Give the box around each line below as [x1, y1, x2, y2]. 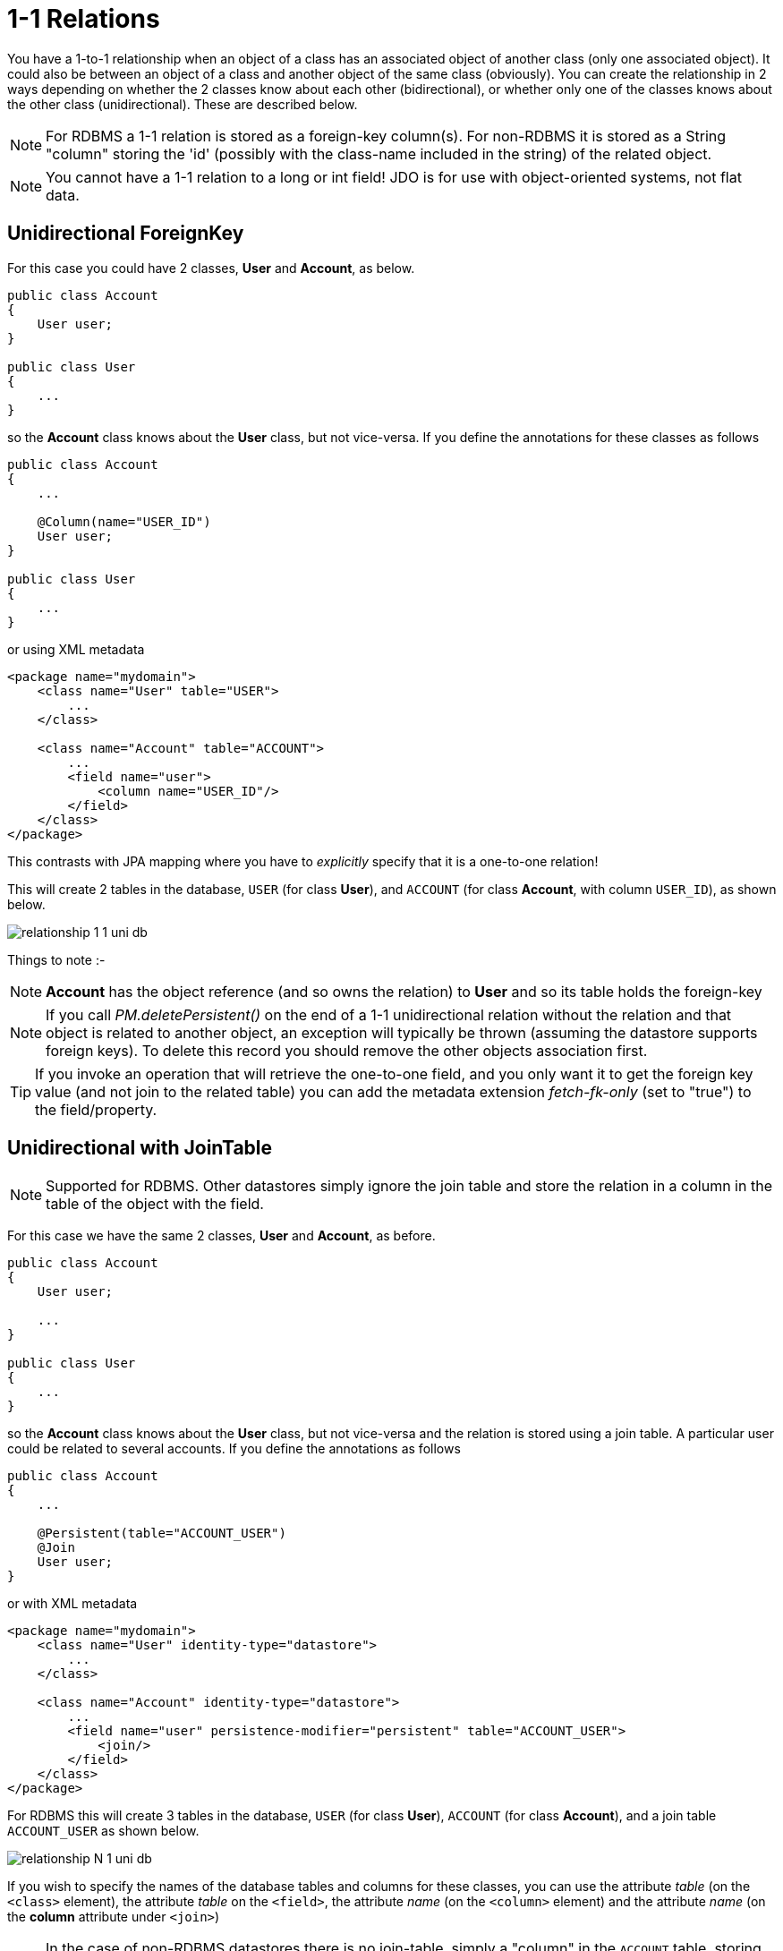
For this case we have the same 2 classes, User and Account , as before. [7, 1228, 436, 1244]
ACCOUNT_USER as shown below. [7, 1823, 200, 1839]
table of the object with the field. [46, 1195, 264, 1214]
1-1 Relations [7, 4, 160, 34]
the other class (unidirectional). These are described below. [7, 96, 358, 112]
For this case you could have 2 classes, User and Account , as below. [7, 260, 415, 276]
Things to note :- [7, 951, 106, 967]
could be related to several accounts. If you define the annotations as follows [7, 1441, 461, 1457]
